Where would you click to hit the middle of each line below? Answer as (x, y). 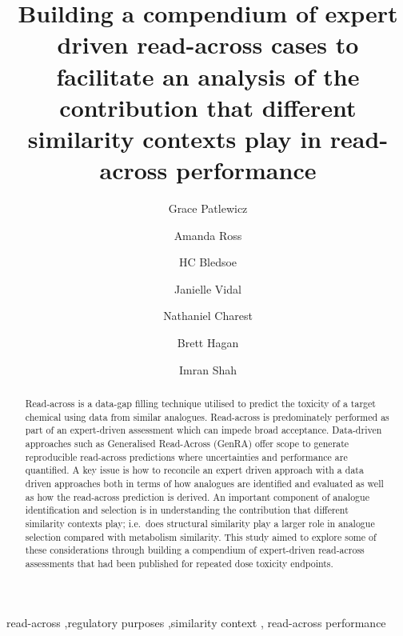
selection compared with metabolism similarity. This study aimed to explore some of (201, 536)
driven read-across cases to (208, 44)
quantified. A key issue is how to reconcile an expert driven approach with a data (194, 470)
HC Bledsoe (208, 262)
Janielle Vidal (208, 288)
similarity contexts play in (175, 138)
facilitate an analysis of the (208, 76)
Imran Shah (207, 369)
